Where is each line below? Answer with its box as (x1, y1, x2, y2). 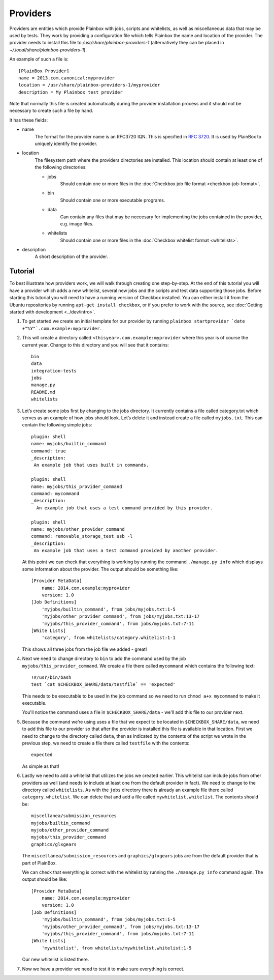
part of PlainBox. (22, 860, 57, 866)
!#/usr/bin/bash (31, 674, 72, 680)
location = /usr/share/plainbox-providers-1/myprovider (18, 82, 160, 88)
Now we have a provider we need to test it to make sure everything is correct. (22, 966, 185, 972)
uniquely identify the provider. (35, 140, 97, 147)
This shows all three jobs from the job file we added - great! (22, 646, 147, 652)
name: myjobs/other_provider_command (31, 526, 125, 532)
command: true (31, 448, 66, 454)
